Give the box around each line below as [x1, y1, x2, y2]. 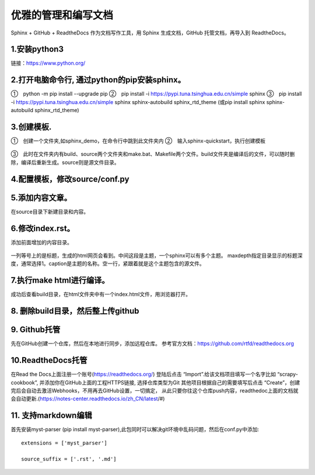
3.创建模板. [10, 122, 52, 131]
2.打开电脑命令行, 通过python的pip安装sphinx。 [10, 75, 186, 85]
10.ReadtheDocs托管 [10, 355, 87, 365]
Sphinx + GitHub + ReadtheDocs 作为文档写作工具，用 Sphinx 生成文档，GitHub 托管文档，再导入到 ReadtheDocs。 [10, 29, 289, 36]
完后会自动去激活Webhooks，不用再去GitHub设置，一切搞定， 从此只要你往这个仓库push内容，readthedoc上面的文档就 [10, 387, 299, 394]
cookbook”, [10, 379, 38, 386]
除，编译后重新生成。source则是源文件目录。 [10, 158, 120, 166]
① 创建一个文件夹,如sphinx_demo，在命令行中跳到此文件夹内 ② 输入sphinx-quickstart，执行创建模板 [10, 137, 265, 144]
